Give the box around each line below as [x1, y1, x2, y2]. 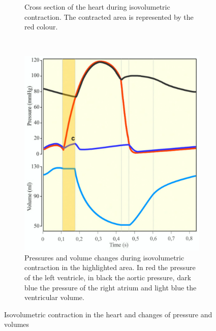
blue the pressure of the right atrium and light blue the [24, 282, 197, 292]
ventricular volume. [24, 292, 84, 303]
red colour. [24, 21, 58, 32]
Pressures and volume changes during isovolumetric [24, 252, 184, 262]
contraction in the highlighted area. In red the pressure [24, 262, 196, 273]
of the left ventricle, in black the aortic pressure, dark [24, 272, 191, 283]
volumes [4, 319, 29, 329]
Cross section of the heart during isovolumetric [24, 2, 170, 12]
